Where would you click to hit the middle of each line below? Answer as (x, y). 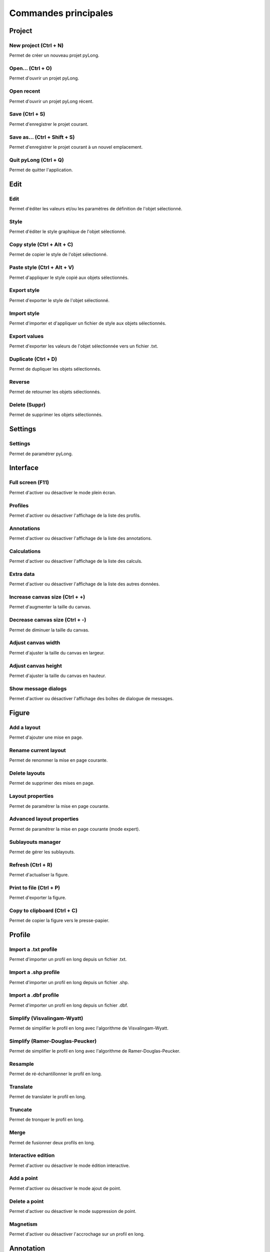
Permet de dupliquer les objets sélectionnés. (55, 369)
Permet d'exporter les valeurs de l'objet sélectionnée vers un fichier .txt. (84, 346)
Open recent (25, 91)
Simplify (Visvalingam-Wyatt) (46, 1018)
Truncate (20, 1110)
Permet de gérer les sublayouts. (42, 852)
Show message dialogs (38, 689)
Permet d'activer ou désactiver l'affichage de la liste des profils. (75, 515)
